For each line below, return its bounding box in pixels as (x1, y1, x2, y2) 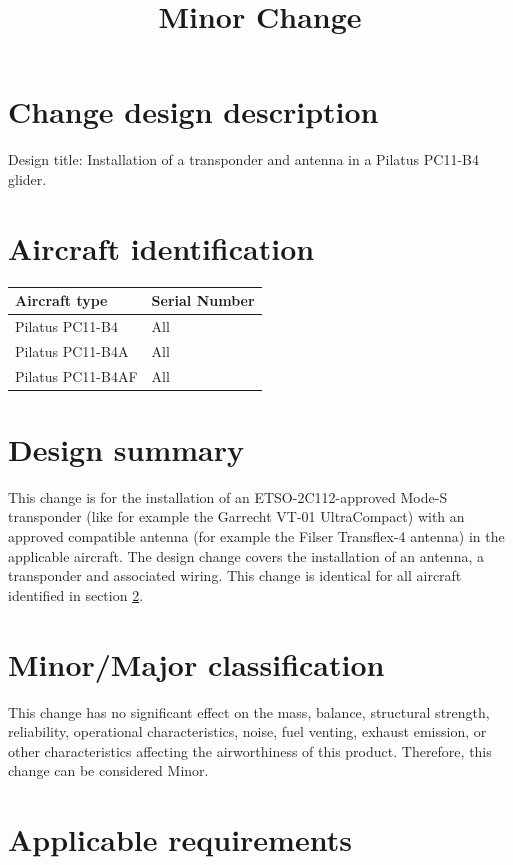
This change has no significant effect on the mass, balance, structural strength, (8, 701, 490, 722)
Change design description (8, 91, 379, 132)
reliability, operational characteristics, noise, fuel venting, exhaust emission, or (8, 721, 487, 742)
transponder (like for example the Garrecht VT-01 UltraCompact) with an (8, 506, 465, 527)
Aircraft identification (8, 227, 315, 268)
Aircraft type (15, 290, 108, 311)
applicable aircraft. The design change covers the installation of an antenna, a (8, 545, 484, 566)
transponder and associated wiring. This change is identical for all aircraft (8, 565, 462, 586)
